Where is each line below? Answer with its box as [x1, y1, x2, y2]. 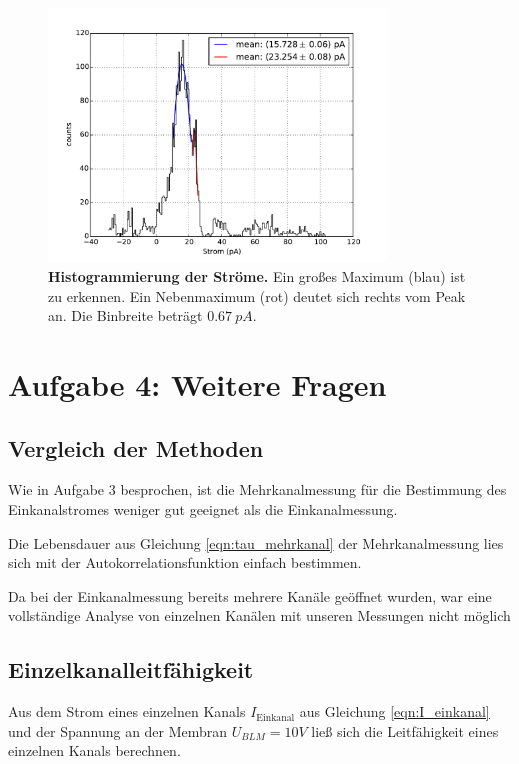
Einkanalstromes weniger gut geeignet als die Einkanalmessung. [8, 498, 398, 519]
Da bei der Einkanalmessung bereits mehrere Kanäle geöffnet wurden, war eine [8, 585, 492, 606]
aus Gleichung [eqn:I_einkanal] [299, 701, 490, 722]
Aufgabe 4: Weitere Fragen [8, 363, 387, 404]
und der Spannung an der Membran [8, 720, 228, 741]
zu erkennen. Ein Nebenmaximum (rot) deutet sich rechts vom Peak [48, 285, 466, 306]
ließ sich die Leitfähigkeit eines [311, 720, 499, 741]
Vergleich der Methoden [8, 432, 264, 463]
